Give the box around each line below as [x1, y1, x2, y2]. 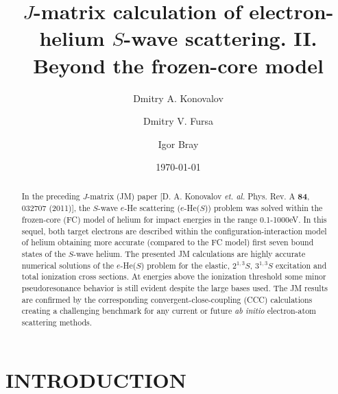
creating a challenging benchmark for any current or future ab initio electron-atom [21, 305, 316, 317]
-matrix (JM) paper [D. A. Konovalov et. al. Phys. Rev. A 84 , [87, 190, 310, 202]
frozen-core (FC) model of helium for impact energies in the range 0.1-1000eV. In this [21, 213, 327, 225]
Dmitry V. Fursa [143, 114, 214, 128]
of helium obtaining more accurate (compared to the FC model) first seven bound [21, 236, 314, 248]
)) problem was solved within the [204, 202, 323, 214]
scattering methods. [21, 316, 93, 328]
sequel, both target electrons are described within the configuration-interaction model [21, 225, 327, 236]
